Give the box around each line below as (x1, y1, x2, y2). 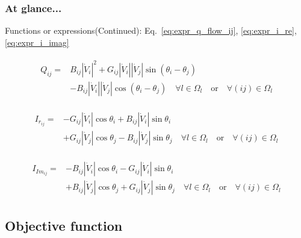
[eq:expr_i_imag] (5, 36, 69, 48)
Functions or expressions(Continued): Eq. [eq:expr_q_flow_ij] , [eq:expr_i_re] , (5, 24, 297, 37)
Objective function (5, 216, 123, 234)
